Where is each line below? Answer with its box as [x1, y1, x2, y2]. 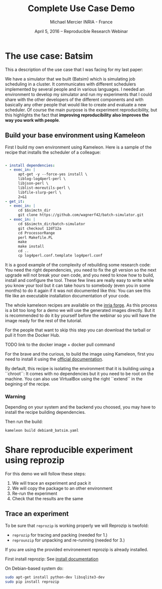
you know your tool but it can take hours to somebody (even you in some [5, 282, 150, 288]
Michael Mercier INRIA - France [50, 19, 113, 25]
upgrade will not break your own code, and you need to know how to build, [5, 272, 154, 278]
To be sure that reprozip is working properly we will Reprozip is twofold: [5, 523, 149, 528]
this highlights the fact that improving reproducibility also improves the [5, 112, 149, 118]
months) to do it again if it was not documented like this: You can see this [5, 287, 151, 294]
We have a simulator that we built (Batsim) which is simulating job [5, 76, 135, 82]
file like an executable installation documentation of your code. [5, 293, 130, 298]
